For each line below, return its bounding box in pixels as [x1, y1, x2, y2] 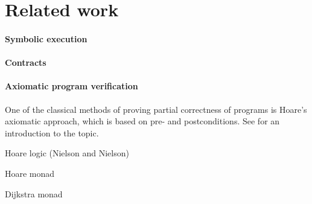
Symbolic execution [5, 32, 88, 45]
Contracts [5, 56, 46, 69]
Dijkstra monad [5, 187, 63, 200]
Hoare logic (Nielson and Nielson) [5, 147, 129, 159]
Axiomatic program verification [5, 80, 138, 92]
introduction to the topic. [5, 126, 99, 139]
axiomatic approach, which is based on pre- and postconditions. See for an [5, 115, 280, 127]
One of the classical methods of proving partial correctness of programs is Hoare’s [5, 103, 307, 115]
